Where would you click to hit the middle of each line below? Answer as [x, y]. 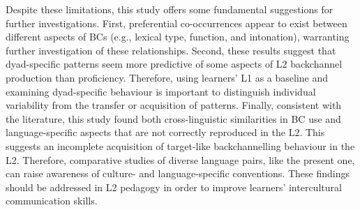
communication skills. [52, 201]
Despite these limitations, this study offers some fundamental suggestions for [170, 9]
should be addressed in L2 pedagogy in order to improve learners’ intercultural [174, 187]
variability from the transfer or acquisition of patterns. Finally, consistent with [174, 105]
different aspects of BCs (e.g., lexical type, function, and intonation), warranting [178, 37]
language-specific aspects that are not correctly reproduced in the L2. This [165, 132]
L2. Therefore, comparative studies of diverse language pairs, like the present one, [180, 159]
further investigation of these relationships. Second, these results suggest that [171, 50]
